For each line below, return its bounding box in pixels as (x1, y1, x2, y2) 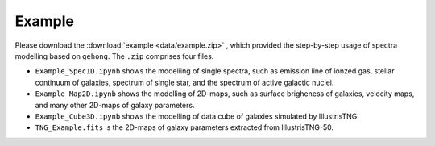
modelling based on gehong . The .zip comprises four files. (14, 51, 214, 60)
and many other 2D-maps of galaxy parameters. (35, 100, 195, 110)
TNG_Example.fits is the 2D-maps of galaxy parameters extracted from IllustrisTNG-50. (35, 123, 334, 132)
